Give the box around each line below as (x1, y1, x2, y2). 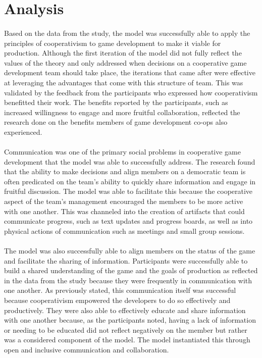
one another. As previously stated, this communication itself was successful (4, 285, 236, 295)
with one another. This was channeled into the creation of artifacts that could (4, 206, 245, 216)
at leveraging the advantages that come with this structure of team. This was (4, 77, 243, 87)
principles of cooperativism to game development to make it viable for (4, 37, 221, 48)
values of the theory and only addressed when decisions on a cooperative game (4, 57, 247, 68)
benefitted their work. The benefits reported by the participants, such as (4, 97, 228, 108)
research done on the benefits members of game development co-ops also (4, 117, 228, 127)
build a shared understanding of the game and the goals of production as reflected (4, 265, 258, 276)
